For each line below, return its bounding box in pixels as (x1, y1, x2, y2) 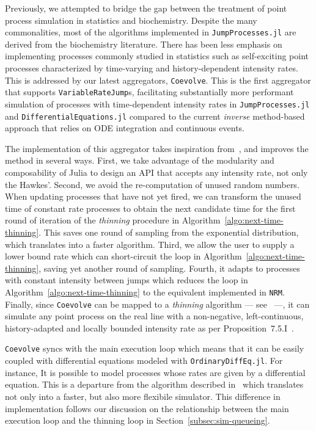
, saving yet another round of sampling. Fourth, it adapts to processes (39, 261, 301, 274)
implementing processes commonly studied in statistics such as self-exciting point (5, 49, 309, 62)
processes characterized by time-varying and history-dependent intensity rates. (5, 62, 298, 74)
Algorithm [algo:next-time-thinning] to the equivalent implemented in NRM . (5, 285, 285, 298)
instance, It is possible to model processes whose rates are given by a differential (5, 366, 306, 378)
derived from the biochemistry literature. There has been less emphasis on (5, 37, 282, 50)
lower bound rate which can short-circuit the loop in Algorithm (5, 250, 242, 263)
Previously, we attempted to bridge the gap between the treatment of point (5, 2, 287, 14)
